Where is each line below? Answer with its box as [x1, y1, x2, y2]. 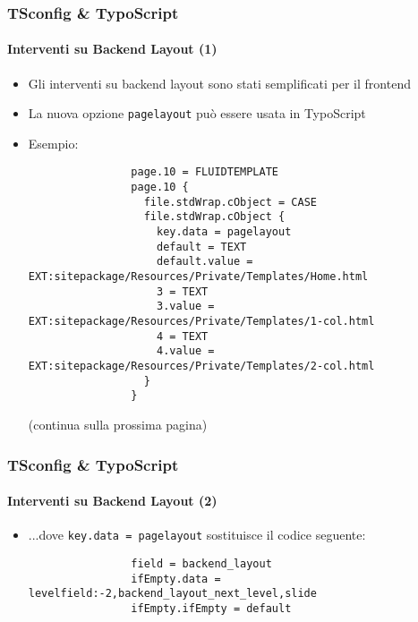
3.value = [156, 300, 215, 313]
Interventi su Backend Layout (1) [7, 39, 218, 58]
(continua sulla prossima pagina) [28, 414, 208, 433]
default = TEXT [156, 240, 247, 253]
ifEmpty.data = [131, 572, 221, 585]
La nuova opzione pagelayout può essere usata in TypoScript [28, 104, 366, 123]
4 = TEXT [156, 329, 209, 343]
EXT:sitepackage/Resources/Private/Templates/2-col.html [28, 360, 375, 373]
